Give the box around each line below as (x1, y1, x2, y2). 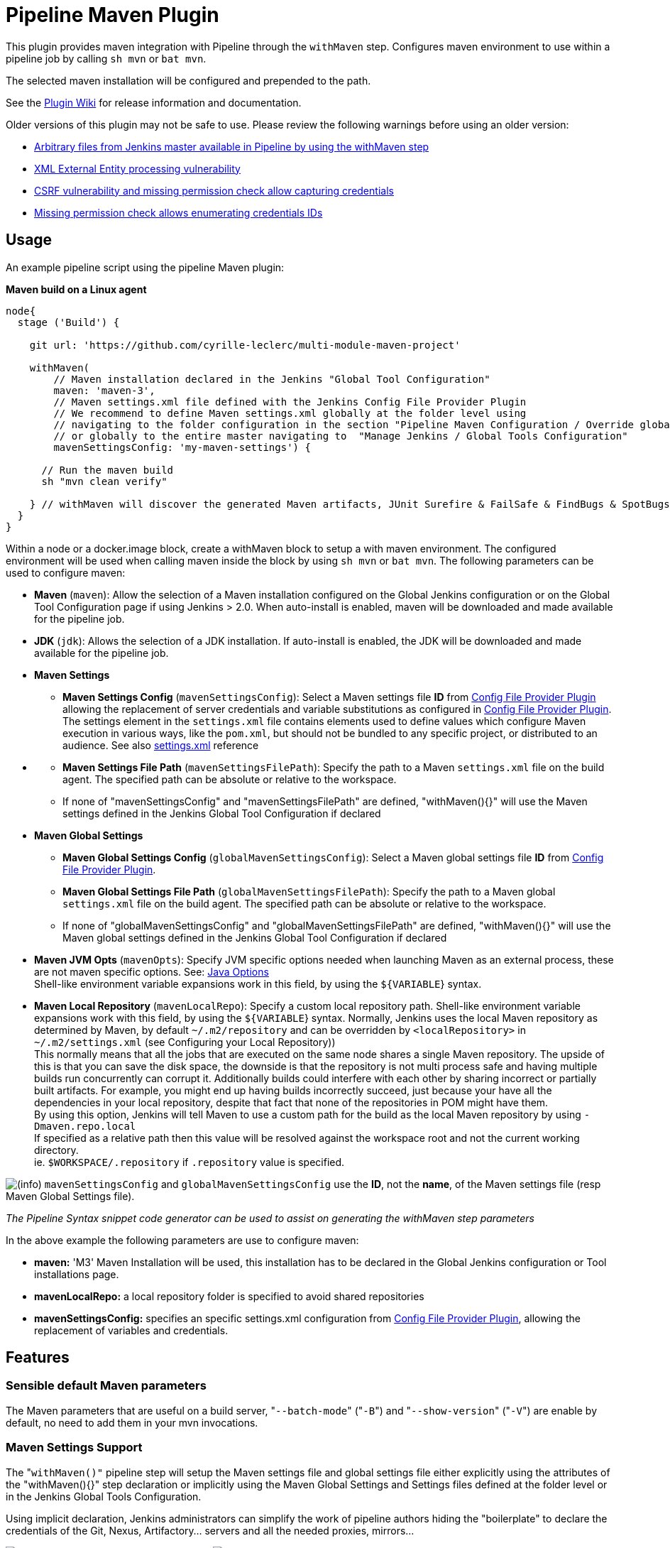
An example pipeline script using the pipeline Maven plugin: (6, 261, 285, 273)
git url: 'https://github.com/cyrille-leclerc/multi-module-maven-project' (29, 339, 461, 351)
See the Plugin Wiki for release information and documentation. (6, 96, 302, 109)
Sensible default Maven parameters (6, 1378, 207, 1393)
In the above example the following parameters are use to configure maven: (6, 1233, 359, 1246)
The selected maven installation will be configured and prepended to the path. (6, 74, 371, 87)
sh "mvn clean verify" (41, 475, 167, 487)
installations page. (34, 1268, 119, 1280)
